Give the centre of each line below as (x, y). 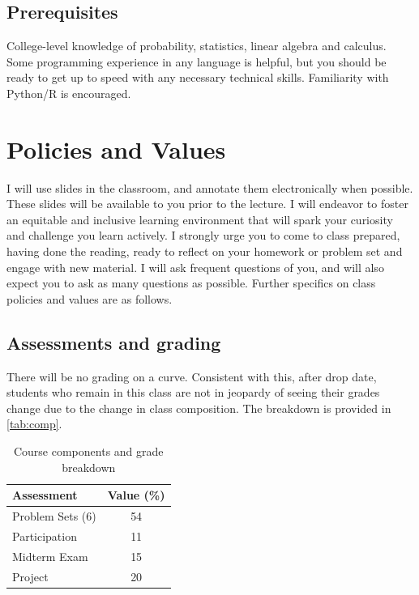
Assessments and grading (114, 342)
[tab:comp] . (34, 424)
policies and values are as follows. (90, 298)
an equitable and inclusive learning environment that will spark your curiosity (200, 219)
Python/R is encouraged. (69, 93)
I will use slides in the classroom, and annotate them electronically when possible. (210, 187)
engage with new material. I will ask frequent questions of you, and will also (195, 267)
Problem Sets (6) (54, 516)
